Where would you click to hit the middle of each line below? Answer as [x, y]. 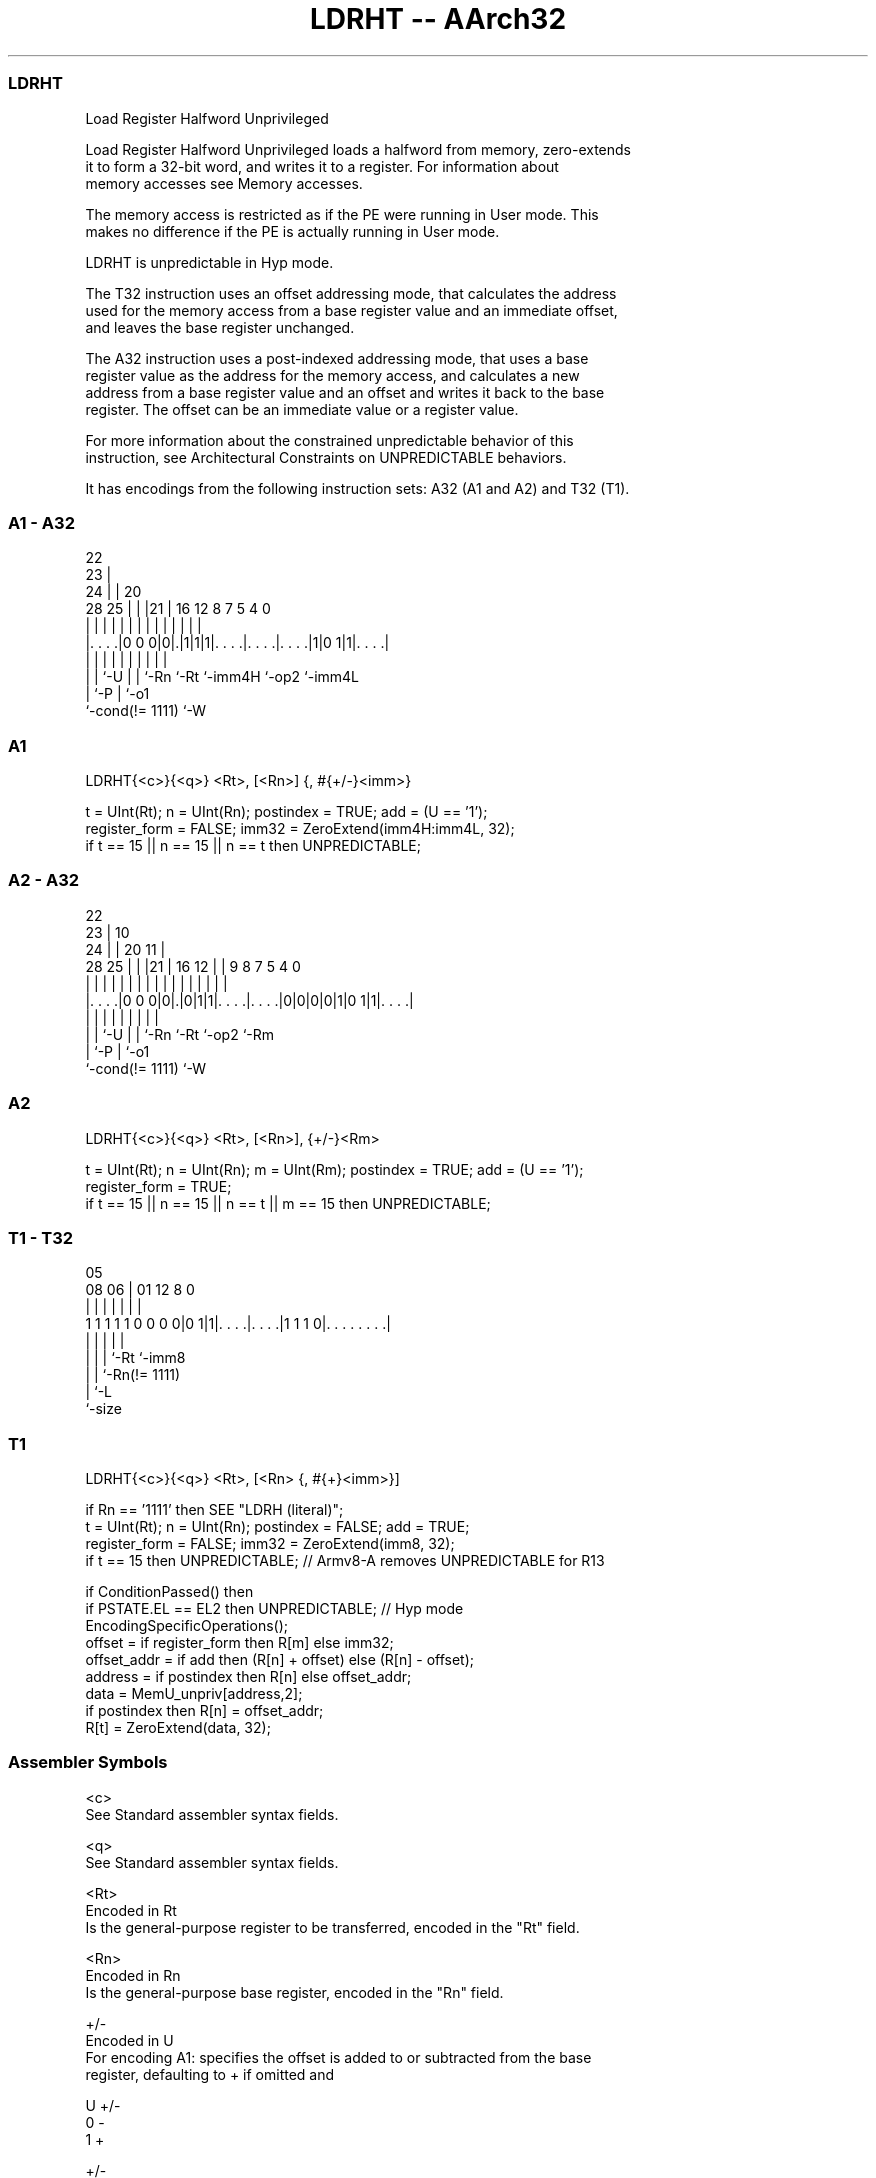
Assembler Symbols [88, 1762]
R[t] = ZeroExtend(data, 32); [178, 1727]
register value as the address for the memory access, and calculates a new [332, 375]
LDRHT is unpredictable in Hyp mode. [209, 262]
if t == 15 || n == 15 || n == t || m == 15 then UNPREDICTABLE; [288, 1203]
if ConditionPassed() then [169, 1591]
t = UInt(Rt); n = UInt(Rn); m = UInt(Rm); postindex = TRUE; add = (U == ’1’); [334, 1169]
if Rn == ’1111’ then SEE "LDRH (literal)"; [214, 1509]
